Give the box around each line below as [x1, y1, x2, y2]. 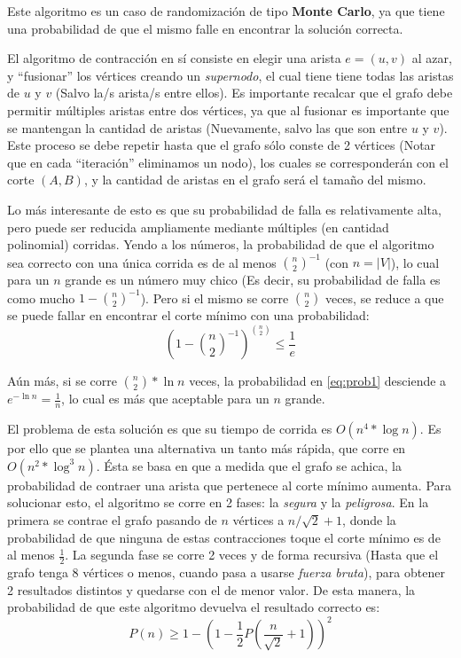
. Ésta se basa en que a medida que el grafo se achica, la [96, 456, 402, 474]
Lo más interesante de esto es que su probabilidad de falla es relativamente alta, [7, 200, 441, 218]
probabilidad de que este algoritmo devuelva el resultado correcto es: [7, 598, 380, 616]
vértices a [232, 510, 285, 529]
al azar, [411, 49, 452, 67]
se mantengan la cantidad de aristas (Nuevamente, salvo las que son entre [7, 118, 408, 137]
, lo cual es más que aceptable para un [61, 389, 270, 408]
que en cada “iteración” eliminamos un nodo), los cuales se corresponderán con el [7, 153, 449, 171]
